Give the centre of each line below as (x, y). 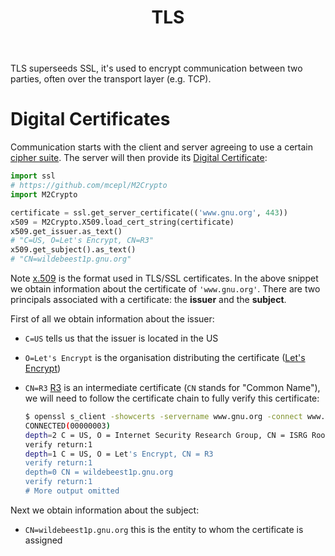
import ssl (33, 176)
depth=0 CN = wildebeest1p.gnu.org (99, 472)
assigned (43, 540)
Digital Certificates (90, 119)
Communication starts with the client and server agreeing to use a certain (161, 147)
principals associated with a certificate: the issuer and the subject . (148, 299)
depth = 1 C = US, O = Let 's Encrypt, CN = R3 (119, 454)
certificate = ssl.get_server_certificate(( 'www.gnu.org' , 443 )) (149, 212)
